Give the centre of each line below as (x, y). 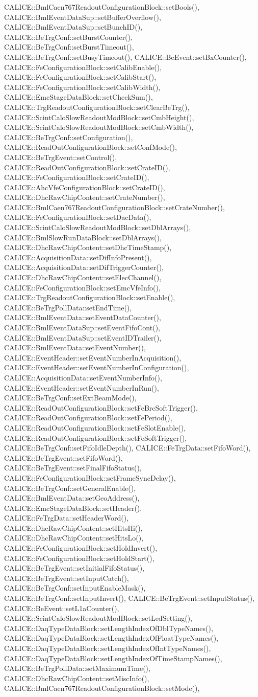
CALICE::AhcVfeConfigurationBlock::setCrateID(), (85, 187)
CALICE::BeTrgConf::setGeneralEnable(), (70, 488)
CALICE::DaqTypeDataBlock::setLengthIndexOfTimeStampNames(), (113, 658)
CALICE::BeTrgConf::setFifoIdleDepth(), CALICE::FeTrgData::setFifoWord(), (127, 448)
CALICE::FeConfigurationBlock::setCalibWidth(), (82, 87)
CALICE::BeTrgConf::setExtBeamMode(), (70, 398)
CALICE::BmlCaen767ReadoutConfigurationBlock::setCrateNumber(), (114, 207)
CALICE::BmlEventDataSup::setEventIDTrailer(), (83, 337)
